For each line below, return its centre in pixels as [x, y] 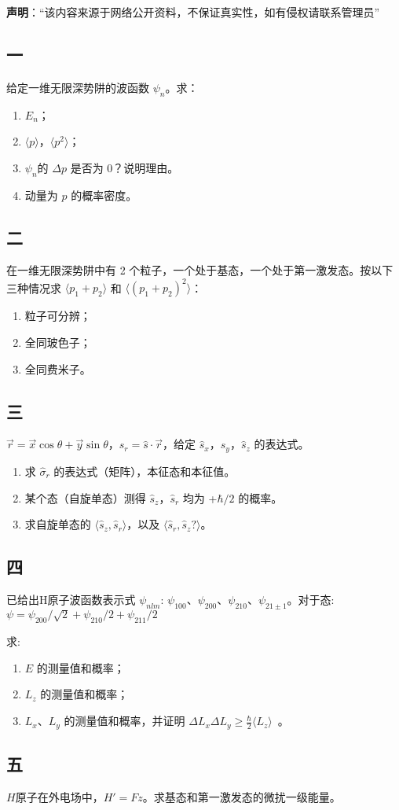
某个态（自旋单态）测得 [85, 497]
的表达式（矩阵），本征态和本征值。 [145, 471]
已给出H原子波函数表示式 [71, 599]
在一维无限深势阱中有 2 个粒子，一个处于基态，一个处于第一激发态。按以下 [200, 270]
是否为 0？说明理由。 [124, 167]
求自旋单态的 [58, 524]
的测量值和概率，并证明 [124, 721]
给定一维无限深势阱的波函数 [78, 87]
